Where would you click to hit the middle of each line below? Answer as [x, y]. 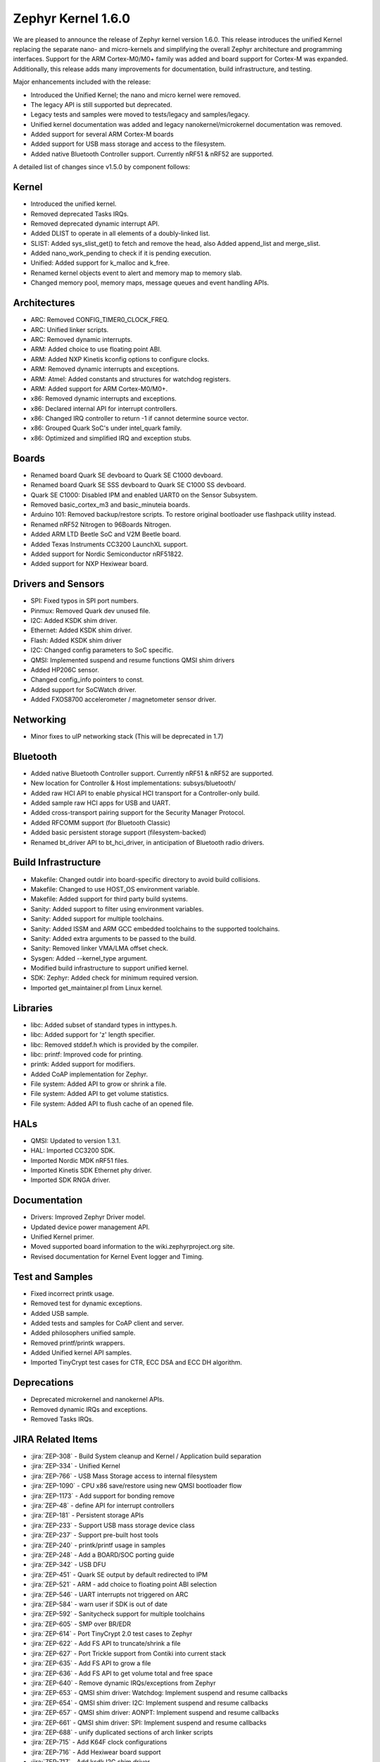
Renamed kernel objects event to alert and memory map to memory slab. [136, 273]
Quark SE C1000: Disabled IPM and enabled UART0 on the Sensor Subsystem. [144, 495]
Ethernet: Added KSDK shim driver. [81, 630]
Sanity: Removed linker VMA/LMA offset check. [100, 949]
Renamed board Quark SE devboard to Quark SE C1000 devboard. [127, 475]
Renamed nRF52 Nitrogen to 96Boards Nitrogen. [101, 524]
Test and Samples [53, 1277]
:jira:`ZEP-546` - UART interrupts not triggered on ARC [109, 1594]
